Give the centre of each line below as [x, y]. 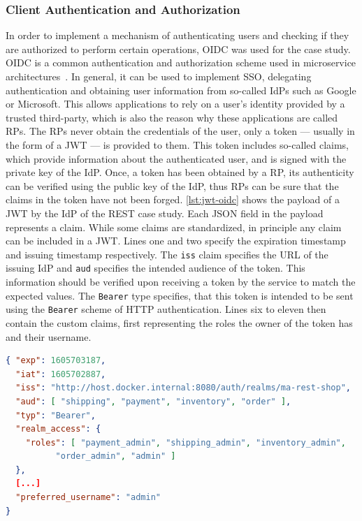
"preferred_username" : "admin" [88, 498]
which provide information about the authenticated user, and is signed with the [176, 158]
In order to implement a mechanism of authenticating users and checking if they [178, 35]
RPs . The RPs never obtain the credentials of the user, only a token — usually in [180, 131]
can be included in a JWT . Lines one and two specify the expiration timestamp [176, 241]
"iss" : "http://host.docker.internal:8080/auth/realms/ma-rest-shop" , [183, 388]
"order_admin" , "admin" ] [116, 456]
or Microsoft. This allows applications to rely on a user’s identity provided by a [175, 104]
